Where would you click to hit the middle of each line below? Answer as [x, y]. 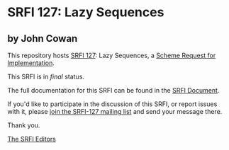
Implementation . [31, 63]
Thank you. [24, 125]
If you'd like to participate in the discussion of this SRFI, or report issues [112, 104]
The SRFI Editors [32, 139]
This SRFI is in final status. [46, 76]
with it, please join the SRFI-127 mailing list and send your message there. [115, 111]
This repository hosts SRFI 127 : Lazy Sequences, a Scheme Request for [112, 55]
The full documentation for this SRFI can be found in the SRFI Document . [113, 90]
